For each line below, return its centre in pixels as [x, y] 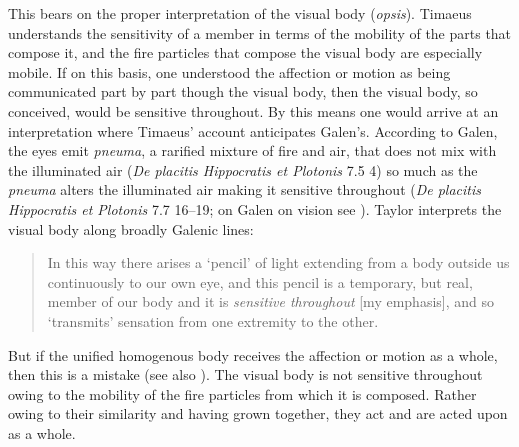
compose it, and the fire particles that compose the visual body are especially [245, 52]
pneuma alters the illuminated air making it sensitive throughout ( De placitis [245, 189]
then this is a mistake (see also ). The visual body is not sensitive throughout [245, 374]
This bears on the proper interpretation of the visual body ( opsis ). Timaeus [240, 13]
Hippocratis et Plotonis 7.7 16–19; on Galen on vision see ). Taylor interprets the [255, 208]
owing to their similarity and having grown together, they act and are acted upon [258, 413]
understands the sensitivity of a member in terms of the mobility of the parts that [260, 32]
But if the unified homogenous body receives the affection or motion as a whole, [253, 354]
